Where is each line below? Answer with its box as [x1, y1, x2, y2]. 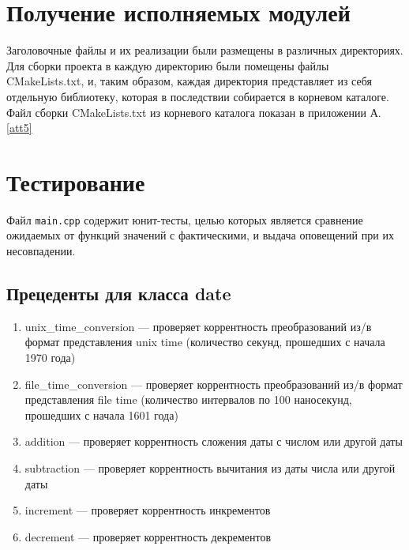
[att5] [6, 119, 32, 136]
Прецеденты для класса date [6, 281, 231, 306]
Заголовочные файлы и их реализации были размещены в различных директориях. [6, 42, 403, 58]
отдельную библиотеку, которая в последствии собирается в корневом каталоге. [6, 88, 389, 104]
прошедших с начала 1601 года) [24, 406, 178, 423]
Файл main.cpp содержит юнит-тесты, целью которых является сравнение [6, 211, 363, 228]
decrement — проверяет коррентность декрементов [24, 528, 272, 544]
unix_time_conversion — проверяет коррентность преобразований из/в [24, 318, 372, 334]
